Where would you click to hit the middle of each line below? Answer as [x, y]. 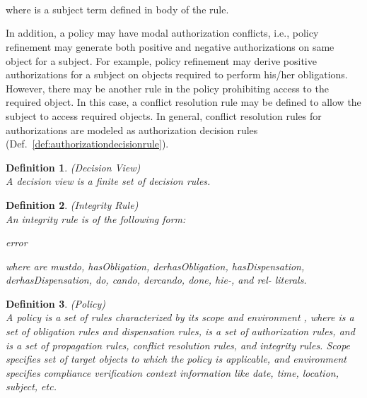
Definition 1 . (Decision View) [73, 167]
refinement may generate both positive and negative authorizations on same [170, 46]
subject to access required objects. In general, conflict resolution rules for [164, 115]
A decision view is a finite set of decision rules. [108, 181]
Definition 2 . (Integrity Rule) [72, 204]
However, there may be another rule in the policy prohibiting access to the [167, 88]
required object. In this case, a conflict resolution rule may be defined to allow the [183, 102]
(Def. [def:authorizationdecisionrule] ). [87, 144]
